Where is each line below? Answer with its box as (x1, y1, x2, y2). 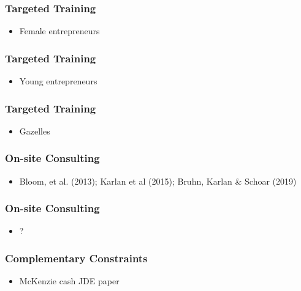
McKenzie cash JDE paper (19, 274, 120, 287)
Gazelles (19, 124, 50, 137)
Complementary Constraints (5, 250, 148, 265)
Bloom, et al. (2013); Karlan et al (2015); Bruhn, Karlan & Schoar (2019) (19, 174, 297, 187)
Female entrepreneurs (19, 24, 100, 37)
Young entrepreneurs (19, 75, 97, 87)
